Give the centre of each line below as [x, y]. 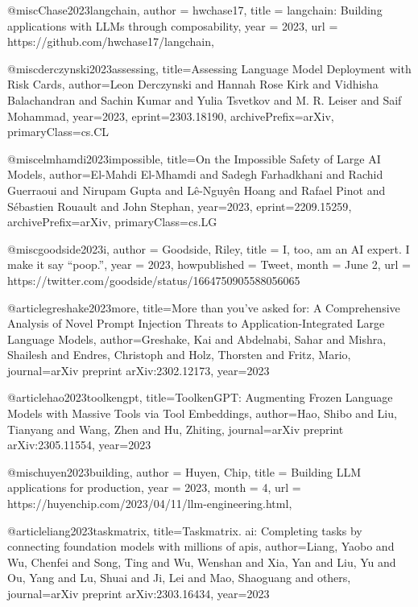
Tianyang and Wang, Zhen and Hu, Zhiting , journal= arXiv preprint [176, 429]
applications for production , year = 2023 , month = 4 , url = [154, 487]
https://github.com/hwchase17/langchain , [111, 41]
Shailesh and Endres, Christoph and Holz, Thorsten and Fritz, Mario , [179, 355]
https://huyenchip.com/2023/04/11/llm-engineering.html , [150, 504]
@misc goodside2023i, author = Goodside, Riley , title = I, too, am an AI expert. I [209, 248]
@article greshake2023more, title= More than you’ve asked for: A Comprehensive [204, 307]
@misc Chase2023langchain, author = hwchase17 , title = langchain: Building [195, 10]
